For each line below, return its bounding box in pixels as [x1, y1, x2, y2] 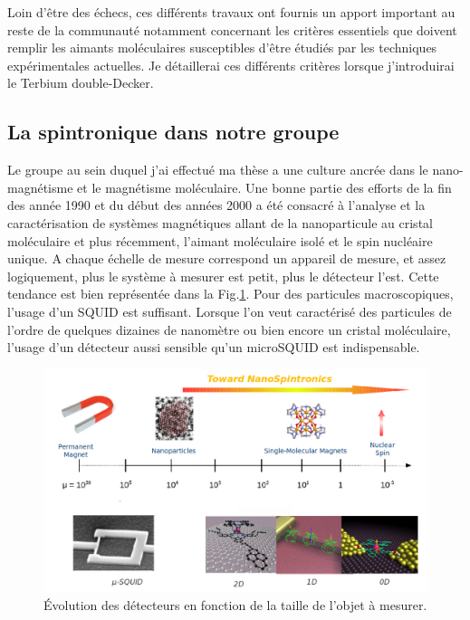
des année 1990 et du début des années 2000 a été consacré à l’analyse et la [7, 196, 426, 215]
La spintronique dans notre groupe [7, 118, 340, 146]
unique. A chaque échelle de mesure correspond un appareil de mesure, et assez [7, 249, 446, 268]
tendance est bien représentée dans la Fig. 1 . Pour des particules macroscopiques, [7, 284, 454, 303]
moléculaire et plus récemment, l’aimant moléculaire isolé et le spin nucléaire [7, 231, 433, 250]
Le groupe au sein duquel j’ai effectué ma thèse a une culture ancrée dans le [7, 160, 428, 179]
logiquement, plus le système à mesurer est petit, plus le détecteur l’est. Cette [7, 266, 439, 285]
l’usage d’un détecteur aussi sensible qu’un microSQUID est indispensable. [7, 338, 420, 357]
